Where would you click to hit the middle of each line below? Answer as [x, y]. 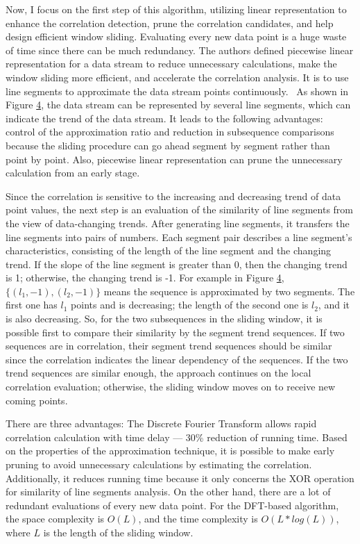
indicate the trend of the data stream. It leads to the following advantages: [164, 118]
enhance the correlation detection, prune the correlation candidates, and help [170, 23]
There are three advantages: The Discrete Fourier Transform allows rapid [161, 423]
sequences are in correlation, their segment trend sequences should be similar [169, 346]
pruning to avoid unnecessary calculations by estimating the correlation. [159, 464]
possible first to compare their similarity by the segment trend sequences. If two [175, 332]
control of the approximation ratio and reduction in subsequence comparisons [170, 132]
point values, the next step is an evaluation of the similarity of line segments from [180, 209]
